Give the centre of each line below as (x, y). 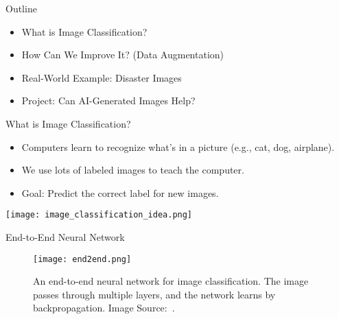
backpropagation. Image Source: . (104, 308)
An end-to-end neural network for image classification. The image (171, 281)
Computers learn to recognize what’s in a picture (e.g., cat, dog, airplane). (178, 146)
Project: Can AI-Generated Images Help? (108, 101)
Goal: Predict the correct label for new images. (120, 192)
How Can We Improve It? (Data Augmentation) (123, 55)
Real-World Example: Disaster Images (102, 77)
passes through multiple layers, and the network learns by (154, 294)
